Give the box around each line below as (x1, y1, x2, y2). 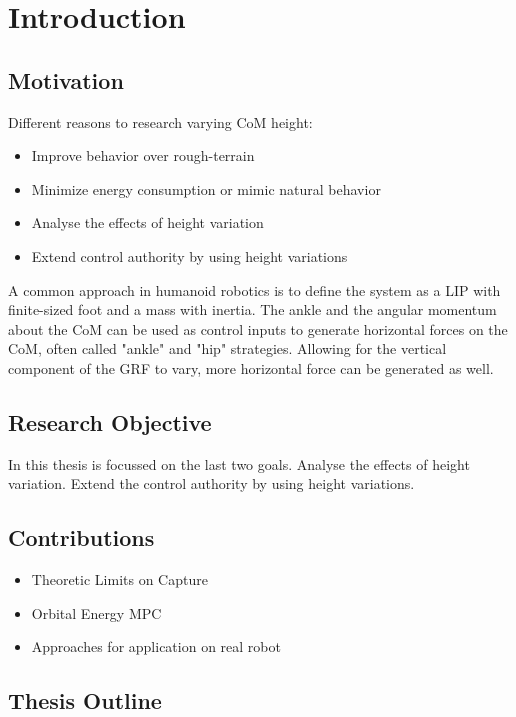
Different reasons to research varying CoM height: (8, 111, 313, 132)
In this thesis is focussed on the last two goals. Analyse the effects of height (8, 453, 470, 474)
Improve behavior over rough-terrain (31, 145, 255, 166)
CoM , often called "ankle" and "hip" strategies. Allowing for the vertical (8, 338, 447, 359)
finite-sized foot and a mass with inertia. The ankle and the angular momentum (8, 299, 497, 320)
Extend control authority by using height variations (31, 245, 348, 266)
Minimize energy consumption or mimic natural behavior (31, 178, 381, 199)
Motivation (8, 64, 124, 95)
